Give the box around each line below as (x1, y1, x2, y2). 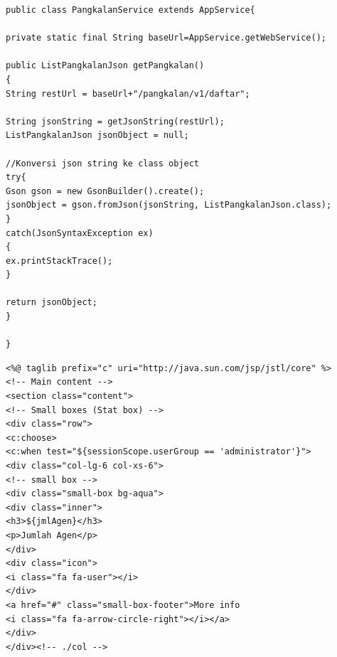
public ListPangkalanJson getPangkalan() (6, 60, 205, 71)
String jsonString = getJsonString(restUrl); (6, 116, 225, 127)
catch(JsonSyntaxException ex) (6, 228, 154, 238)
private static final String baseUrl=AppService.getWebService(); (6, 33, 327, 43)
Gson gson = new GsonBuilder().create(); (6, 186, 205, 196)
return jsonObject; (6, 297, 97, 308)
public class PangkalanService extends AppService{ (6, 5, 255, 15)
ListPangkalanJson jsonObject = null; (6, 130, 189, 141)
